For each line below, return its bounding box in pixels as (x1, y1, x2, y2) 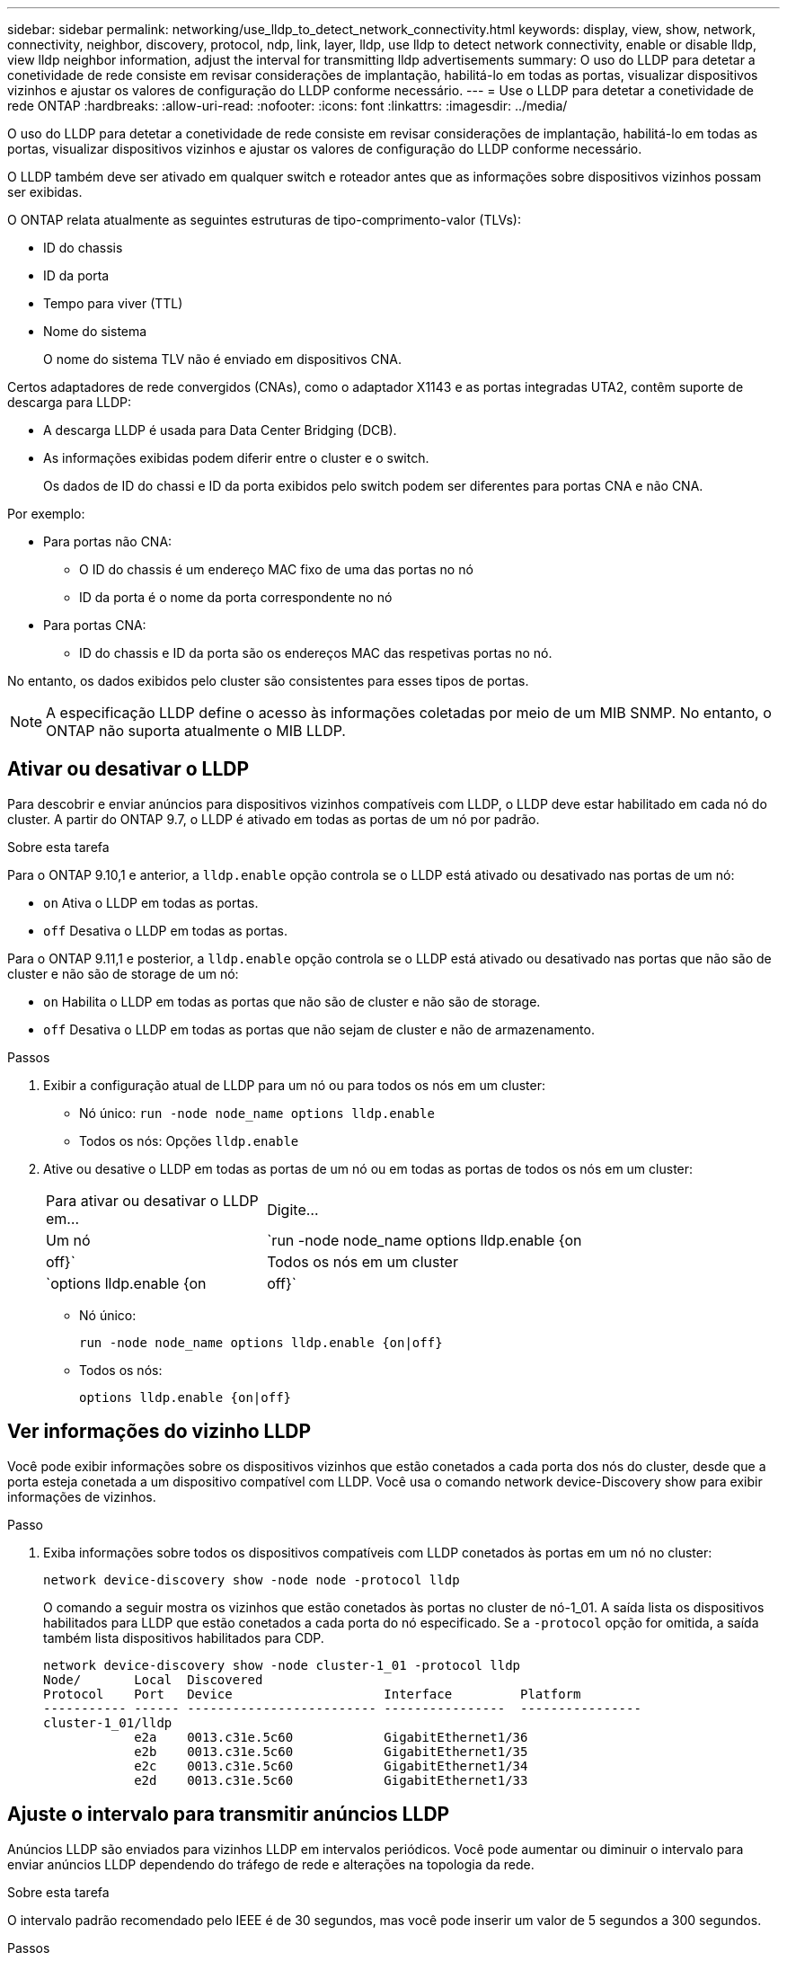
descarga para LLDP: (7, 395, 132, 410)
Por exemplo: (7, 506, 85, 521)
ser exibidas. (7, 184, 83, 200)
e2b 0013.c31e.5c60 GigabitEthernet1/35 (134, 1744, 528, 1759)
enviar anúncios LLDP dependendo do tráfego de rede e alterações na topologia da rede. (7, 1856, 535, 1872)
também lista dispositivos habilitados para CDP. (43, 1629, 324, 1646)
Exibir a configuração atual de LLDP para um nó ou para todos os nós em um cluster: (43, 1077, 546, 1093)
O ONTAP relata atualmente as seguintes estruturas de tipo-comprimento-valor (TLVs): (7, 212, 521, 227)
